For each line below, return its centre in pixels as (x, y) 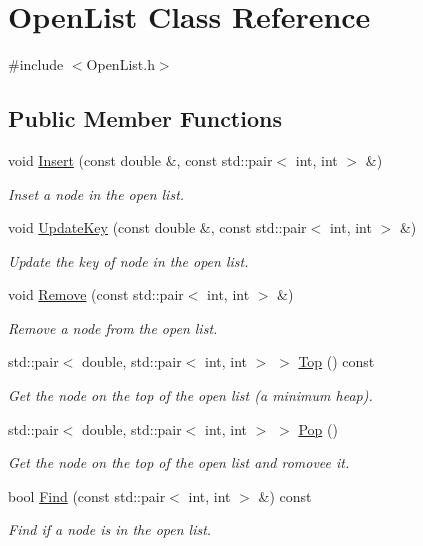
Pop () (318, 428)
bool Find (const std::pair (87, 495)
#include (36, 64)
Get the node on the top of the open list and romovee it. (179, 462)
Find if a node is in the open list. (110, 529)
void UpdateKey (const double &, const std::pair (157, 227)
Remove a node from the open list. (113, 327)
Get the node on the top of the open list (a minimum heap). (190, 395)
